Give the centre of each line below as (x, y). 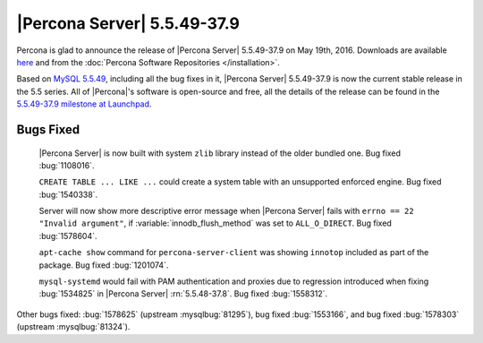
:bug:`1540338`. (68, 194)
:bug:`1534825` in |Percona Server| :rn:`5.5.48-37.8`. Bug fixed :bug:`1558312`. (183, 294)
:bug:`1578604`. (68, 236)
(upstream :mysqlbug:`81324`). (73, 327)
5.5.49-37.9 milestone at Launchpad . (84, 104)
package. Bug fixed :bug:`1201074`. (104, 265)
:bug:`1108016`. (67, 165)
